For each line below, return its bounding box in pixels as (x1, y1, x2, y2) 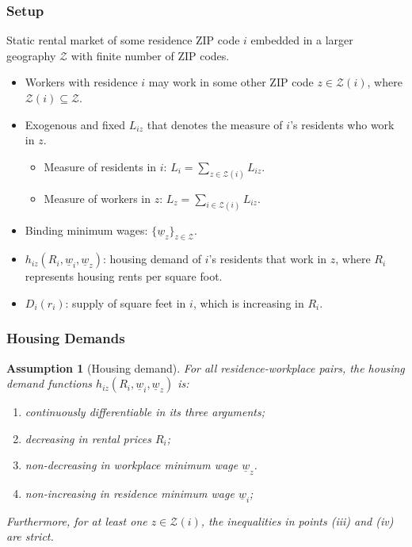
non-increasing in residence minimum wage (25, 484, 235, 501)
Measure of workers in (44, 189, 151, 206)
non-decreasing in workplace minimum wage (25, 457, 238, 473)
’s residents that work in (208, 251, 327, 267)
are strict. (6, 528, 54, 545)
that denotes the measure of (147, 116, 283, 132)
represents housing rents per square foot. (25, 268, 223, 285)
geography (6, 47, 56, 63)
